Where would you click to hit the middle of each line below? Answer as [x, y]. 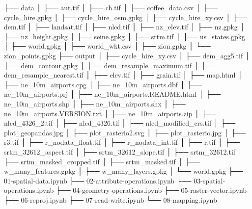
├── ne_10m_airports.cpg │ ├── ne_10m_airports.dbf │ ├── [103, 84]
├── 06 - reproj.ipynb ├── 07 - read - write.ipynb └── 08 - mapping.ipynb [111, 199]
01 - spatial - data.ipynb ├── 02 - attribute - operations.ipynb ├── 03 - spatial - [115, 180]
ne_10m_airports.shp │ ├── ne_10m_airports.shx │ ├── [95, 103]
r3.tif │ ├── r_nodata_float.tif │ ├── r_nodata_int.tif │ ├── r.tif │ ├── [122, 142]
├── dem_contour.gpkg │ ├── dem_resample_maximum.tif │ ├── [110, 65]
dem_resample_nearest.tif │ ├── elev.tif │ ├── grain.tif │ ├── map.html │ [123, 75]
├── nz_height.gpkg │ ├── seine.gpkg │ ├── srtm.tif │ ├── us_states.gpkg [125, 36]
